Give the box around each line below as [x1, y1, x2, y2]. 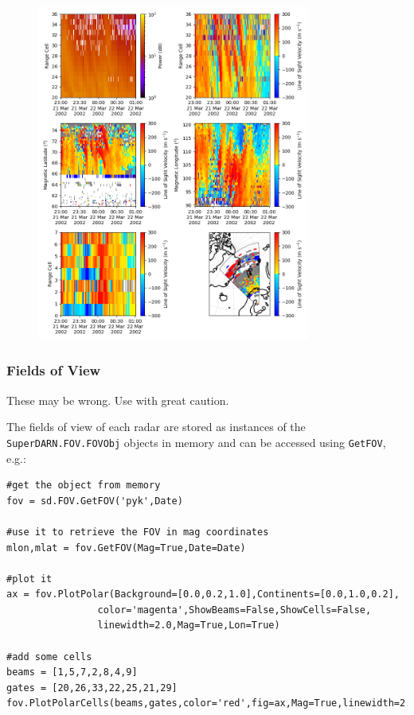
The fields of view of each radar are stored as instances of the [6, 418, 306, 435]
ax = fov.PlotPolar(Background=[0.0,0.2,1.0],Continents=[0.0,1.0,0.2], [6, 589, 400, 600]
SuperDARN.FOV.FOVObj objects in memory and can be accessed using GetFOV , [6, 433, 386, 450]
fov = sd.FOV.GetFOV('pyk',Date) [6, 495, 183, 507]
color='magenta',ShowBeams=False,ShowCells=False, [97, 604, 372, 616]
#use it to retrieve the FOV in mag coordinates [6, 526, 269, 538]
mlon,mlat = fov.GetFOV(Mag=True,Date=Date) [6, 542, 246, 554]
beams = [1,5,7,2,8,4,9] [6, 666, 138, 678]
